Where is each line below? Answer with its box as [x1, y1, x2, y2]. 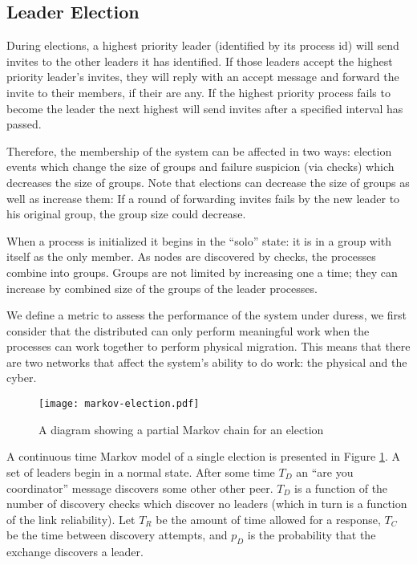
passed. [6, 116, 42, 132]
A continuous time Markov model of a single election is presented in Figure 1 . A [6, 448, 400, 465]
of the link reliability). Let [6, 510, 136, 527]
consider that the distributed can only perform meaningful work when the [6, 322, 370, 339]
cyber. [6, 369, 37, 386]
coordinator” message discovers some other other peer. [6, 479, 273, 496]
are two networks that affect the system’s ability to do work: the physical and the [6, 353, 407, 370]
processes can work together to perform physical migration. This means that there [6, 338, 411, 355]
